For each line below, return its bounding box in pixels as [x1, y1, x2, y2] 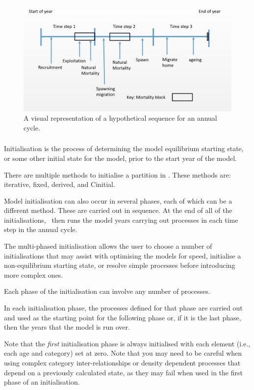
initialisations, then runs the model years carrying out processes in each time [4, 214, 238, 225]
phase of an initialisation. [4, 377, 80, 387]
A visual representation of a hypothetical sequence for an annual [24, 113, 217, 123]
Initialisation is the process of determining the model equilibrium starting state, [4, 143, 244, 154]
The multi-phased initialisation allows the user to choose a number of [4, 241, 212, 251]
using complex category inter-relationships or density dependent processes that [4, 358, 241, 368]
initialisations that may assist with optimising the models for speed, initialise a [4, 250, 241, 260]
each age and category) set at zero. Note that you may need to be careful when [4, 348, 242, 358]
